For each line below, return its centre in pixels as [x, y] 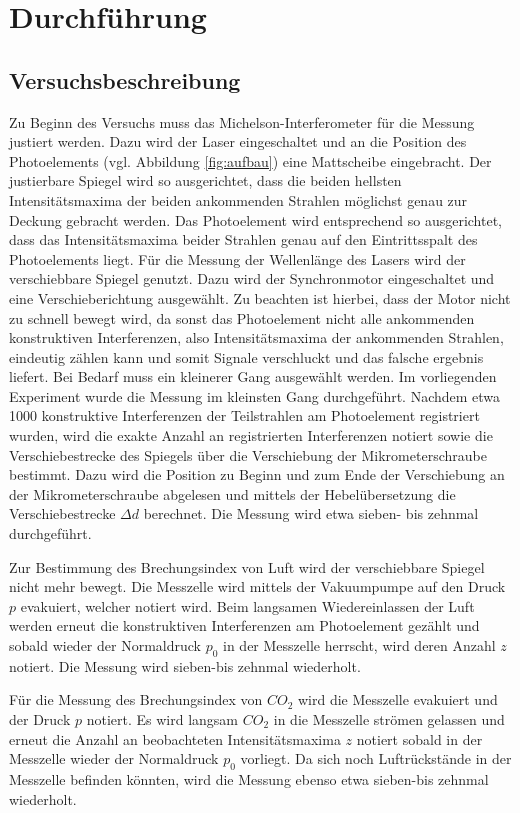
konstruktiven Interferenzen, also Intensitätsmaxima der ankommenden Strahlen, [256, 337]
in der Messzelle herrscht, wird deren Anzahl [359, 645]
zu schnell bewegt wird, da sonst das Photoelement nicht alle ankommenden [242, 317]
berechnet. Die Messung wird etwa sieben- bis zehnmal [311, 513]
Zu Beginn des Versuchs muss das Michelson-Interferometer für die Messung [242, 121]
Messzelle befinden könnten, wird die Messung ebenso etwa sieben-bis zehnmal [249, 778]
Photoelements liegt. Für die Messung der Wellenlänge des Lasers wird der [237, 258]
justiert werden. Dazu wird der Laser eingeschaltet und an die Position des [238, 141]
